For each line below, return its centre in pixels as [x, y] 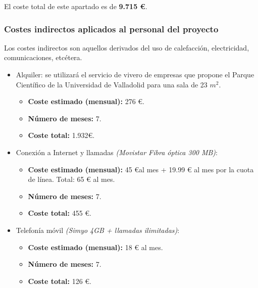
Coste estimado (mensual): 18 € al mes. [95, 247]
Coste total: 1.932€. [61, 135]
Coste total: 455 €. [60, 213]
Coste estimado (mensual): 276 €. [86, 101]
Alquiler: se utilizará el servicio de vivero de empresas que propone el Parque [135, 74]
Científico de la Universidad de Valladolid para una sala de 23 [112, 84]
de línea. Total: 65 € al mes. [71, 179]
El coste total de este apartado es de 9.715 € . [76, 6]
